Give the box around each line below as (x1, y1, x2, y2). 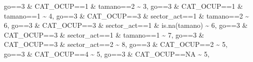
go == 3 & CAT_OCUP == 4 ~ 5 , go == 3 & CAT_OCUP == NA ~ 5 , (4, 48, 210, 59)
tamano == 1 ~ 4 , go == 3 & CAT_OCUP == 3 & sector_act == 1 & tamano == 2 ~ (4, 10, 249, 21)
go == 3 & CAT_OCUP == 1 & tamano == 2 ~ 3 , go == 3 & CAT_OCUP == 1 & (4, 1, 243, 11)
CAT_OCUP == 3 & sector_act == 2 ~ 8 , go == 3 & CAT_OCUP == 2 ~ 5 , (4, 39, 228, 49)
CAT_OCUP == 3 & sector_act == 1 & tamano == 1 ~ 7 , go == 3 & (4, 29, 204, 40)
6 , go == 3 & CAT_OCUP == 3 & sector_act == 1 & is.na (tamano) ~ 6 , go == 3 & (4, 20, 248, 30)
